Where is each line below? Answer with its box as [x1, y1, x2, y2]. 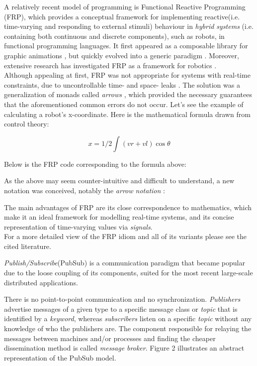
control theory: [4, 119, 49, 129]
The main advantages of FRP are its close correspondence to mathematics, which [4, 202, 252, 212]
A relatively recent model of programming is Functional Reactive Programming [4, 1, 246, 11]
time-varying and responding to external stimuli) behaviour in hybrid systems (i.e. [4, 21, 254, 31]
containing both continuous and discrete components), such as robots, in [4, 30, 225, 41]
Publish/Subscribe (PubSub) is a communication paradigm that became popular [4, 257, 245, 268]
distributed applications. [4, 277, 78, 287]
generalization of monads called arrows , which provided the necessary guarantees [4, 89, 253, 100]
